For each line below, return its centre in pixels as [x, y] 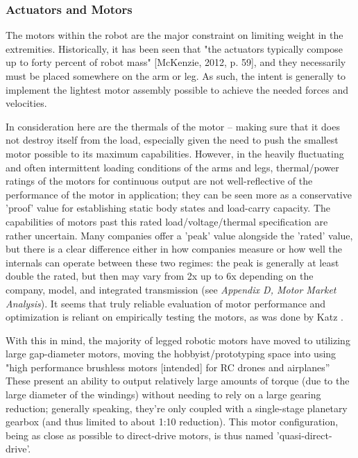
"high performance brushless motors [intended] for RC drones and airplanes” [168, 367]
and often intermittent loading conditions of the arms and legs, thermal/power [172, 167]
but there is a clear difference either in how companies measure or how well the [174, 249]
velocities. [26, 103]
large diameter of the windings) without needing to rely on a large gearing [163, 395]
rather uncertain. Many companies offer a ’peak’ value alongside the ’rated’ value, [179, 235]
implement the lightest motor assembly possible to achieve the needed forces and [177, 89]
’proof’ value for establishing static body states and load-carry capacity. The [168, 208]
